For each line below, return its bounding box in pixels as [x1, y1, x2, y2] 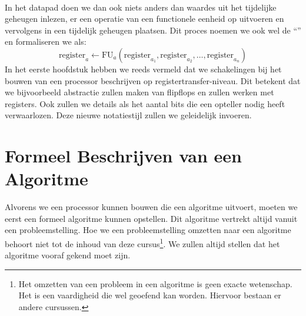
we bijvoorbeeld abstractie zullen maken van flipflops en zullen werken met [5, 86, 274, 98]
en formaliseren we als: [5, 35, 87, 48]
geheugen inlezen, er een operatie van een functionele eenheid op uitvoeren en [5, 12, 284, 25]
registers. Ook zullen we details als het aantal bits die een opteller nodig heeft [5, 97, 285, 109]
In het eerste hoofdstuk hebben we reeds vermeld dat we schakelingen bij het [5, 62, 282, 75]
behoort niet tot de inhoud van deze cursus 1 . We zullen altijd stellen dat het [5, 236, 280, 250]
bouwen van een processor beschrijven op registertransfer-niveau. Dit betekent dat [5, 74, 301, 87]
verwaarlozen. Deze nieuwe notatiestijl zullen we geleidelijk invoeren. [5, 109, 252, 121]
